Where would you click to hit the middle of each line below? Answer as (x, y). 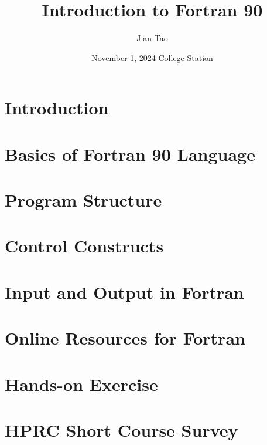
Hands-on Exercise (81, 384)
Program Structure (83, 200)
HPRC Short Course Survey (121, 429)
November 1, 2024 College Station (152, 57)
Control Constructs (84, 246)
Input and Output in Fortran (124, 291)
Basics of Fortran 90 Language (130, 154)
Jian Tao (152, 38)
